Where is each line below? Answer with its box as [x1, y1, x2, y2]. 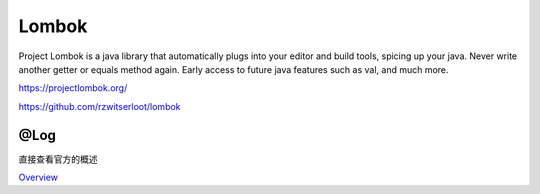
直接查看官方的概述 [18, 153, 98, 165]
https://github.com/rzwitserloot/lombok [18, 100, 181, 112]
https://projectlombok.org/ [18, 82, 128, 94]
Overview [18, 171, 59, 184]
